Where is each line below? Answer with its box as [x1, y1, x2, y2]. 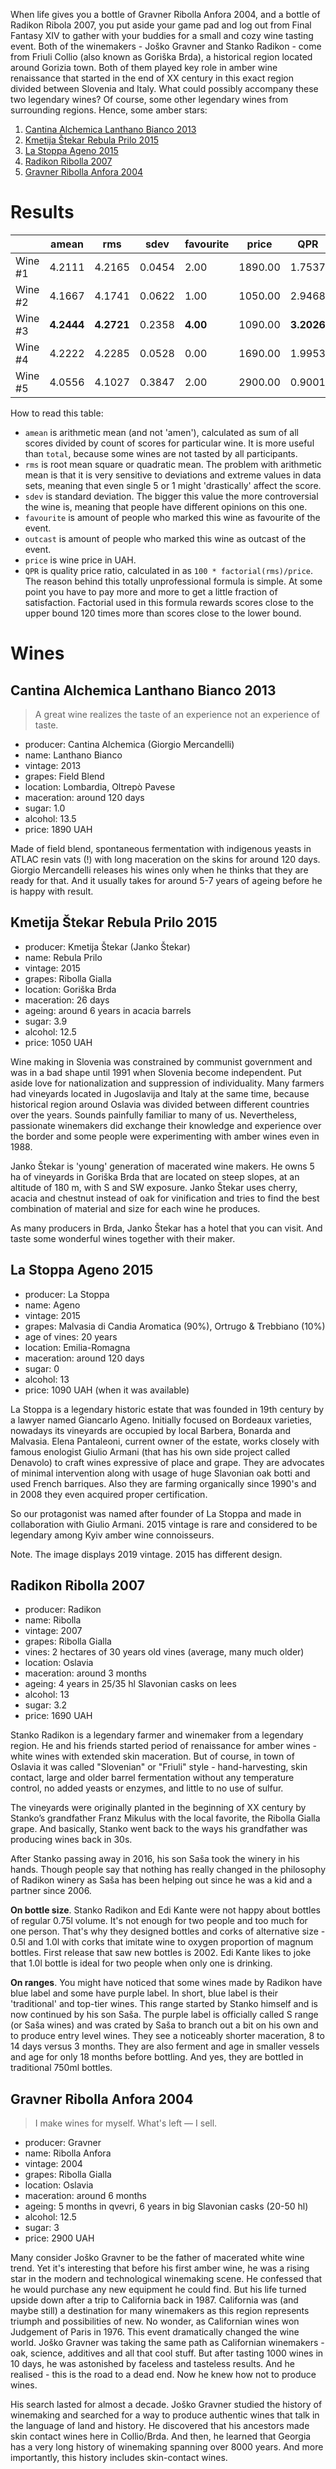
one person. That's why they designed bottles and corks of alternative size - [10, 1925, 326, 1938]
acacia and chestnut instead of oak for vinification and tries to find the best [10, 1192, 320, 1204]
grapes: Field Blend [24, 770, 105, 782]
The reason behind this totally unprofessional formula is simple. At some [24, 575, 323, 587]
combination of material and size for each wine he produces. [10, 1202, 261, 1214]
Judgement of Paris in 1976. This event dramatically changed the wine [10, 2326, 300, 2338]
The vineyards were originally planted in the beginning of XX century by [10, 1802, 307, 1814]
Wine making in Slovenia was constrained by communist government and [10, 1055, 313, 1068]
